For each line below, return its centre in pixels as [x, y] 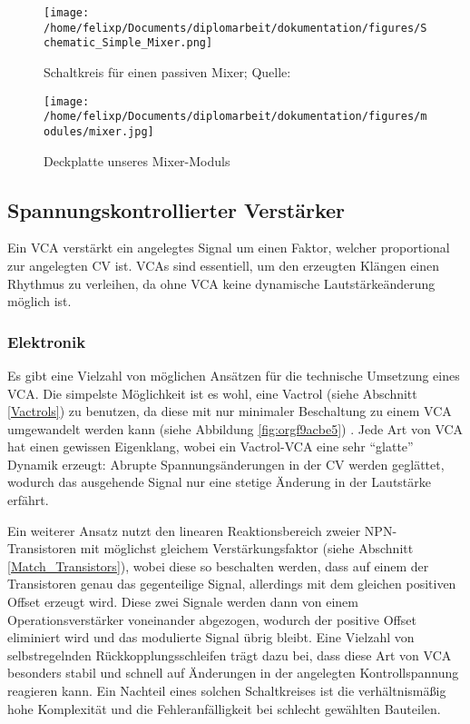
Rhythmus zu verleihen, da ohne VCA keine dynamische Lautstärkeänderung [221, 283]
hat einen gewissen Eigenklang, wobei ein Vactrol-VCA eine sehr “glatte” [211, 446]
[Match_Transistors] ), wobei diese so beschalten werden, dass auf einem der [218, 565]
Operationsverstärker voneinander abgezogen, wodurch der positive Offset [212, 619]
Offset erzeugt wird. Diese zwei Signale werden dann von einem [183, 602]
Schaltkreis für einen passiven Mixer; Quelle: [167, 71]
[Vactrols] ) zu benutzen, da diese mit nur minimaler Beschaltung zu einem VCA [230, 411]
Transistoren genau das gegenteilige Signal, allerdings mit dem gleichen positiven [232, 584]
